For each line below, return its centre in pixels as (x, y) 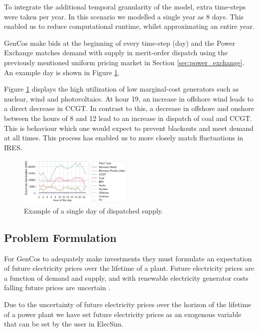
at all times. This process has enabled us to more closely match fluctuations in (124, 138)
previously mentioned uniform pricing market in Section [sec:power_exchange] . (124, 62)
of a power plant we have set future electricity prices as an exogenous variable (123, 314)
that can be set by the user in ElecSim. (64, 324)
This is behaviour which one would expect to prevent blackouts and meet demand (129, 128)
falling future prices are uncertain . (57, 287)
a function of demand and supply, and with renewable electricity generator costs (126, 277)
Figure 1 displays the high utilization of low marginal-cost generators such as (122, 89)
